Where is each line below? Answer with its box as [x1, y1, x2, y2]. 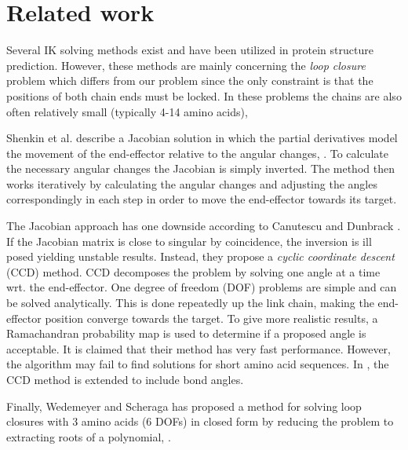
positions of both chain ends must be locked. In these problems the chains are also [6, 87, 402, 104]
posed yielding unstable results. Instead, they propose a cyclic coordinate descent [6, 248, 395, 265]
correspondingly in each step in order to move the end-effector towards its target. [6, 191, 397, 207]
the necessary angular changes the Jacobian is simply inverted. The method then [6, 160, 395, 177]
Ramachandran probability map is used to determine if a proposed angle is [6, 325, 366, 342]
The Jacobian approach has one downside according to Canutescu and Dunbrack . [6, 218, 401, 234]
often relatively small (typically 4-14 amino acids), [6, 103, 248, 119]
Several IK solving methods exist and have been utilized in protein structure [6, 42, 373, 58]
